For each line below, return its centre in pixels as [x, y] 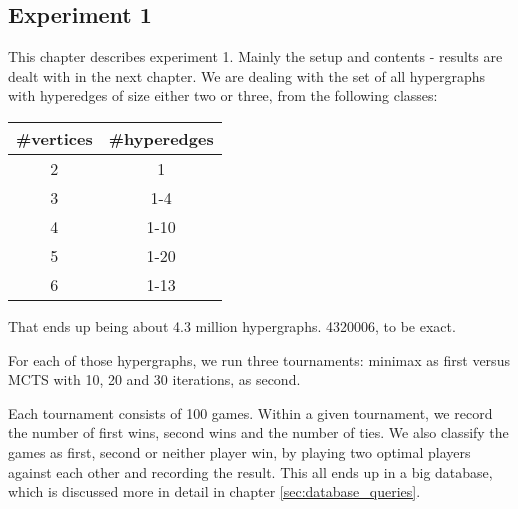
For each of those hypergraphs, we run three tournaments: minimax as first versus [259, 359]
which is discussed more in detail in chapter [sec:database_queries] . [214, 491]
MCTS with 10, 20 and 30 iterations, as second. [154, 379]
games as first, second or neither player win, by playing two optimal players [239, 451]
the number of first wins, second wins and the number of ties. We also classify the [258, 432]
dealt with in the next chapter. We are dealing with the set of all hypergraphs [247, 75]
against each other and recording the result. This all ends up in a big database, [250, 471]
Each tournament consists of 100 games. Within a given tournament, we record [250, 412]
